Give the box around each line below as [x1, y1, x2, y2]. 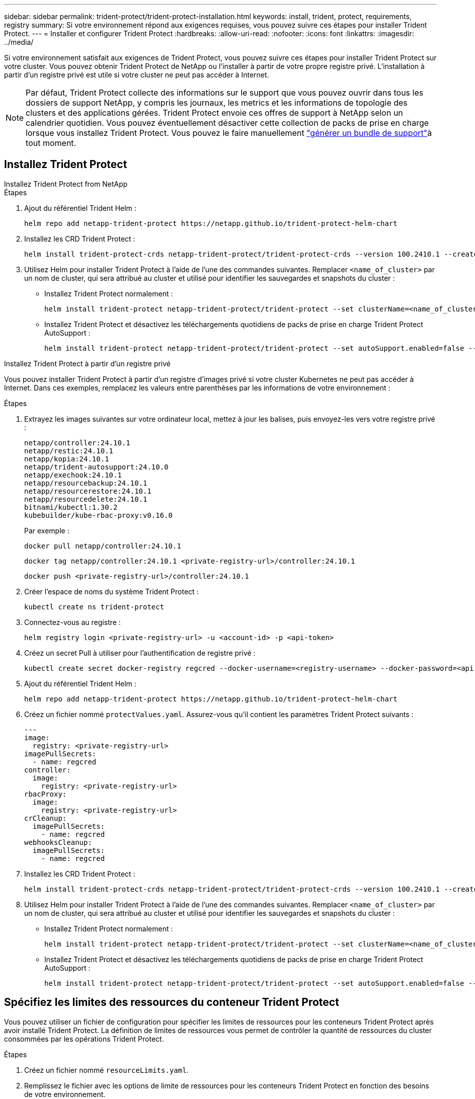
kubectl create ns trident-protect [24, 602, 165, 611]
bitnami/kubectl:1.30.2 [24, 503, 118, 511]
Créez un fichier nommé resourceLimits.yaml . [24, 1065, 189, 1074]
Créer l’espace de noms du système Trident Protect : [24, 587, 199, 596]
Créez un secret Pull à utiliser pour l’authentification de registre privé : [24, 648, 256, 657]
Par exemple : [24, 526, 69, 535]
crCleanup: [24, 814, 67, 822]
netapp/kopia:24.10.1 [24, 454, 109, 463]
